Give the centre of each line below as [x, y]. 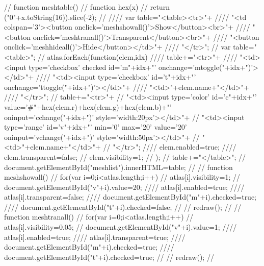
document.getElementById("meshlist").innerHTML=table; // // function [118, 167]
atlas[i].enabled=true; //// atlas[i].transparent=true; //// [95, 237]
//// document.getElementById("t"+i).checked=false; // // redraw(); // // [123, 207]
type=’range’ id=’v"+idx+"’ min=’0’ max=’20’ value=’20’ [96, 127]
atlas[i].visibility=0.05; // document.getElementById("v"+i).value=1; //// [121, 227]
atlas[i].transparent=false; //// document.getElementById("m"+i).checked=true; [130, 197]
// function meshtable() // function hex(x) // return [87, 7]
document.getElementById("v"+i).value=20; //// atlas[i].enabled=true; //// [124, 187]
